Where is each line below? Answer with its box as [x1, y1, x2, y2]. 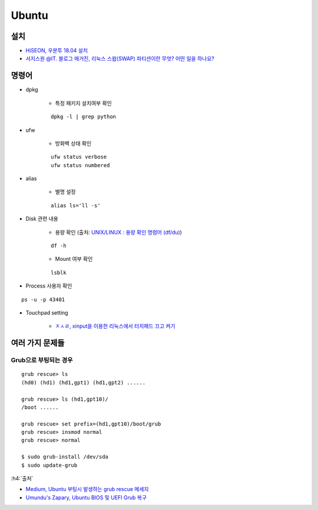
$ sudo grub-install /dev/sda [21, 453, 109, 460]
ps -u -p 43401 [21, 296, 65, 303]
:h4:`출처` [11, 475, 34, 482]
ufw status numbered [51, 162, 110, 168]
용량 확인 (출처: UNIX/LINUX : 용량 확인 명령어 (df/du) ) [55, 228, 183, 236]
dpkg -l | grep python [51, 113, 117, 120]
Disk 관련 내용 [25, 215, 58, 223]
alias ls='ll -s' [51, 202, 101, 209]
